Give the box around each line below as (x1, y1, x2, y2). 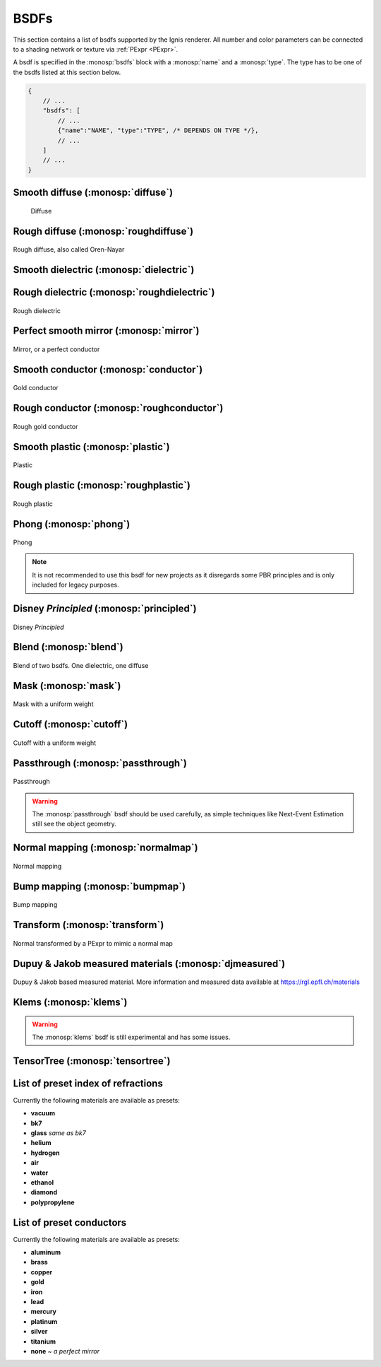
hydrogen (30, 1149, 60, 1157)
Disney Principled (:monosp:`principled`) (13, 603, 197, 615)
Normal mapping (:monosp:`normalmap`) (13, 842, 198, 854)
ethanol (30, 1178, 54, 1187)
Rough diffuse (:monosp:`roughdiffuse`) (13, 225, 194, 237)
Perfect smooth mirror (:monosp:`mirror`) (13, 325, 200, 337)
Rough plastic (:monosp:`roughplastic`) (13, 479, 190, 491)
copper (30, 1267, 53, 1276)
